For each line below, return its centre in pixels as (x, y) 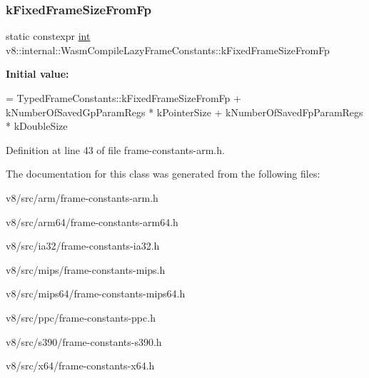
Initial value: (37, 74)
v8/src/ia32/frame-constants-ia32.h (83, 246)
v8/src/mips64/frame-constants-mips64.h (96, 293)
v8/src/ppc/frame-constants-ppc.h (81, 317)
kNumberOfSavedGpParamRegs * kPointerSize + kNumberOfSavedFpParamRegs (184, 112)
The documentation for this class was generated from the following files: (163, 174)
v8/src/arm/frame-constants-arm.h (82, 197)
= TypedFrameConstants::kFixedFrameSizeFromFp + (123, 98)
